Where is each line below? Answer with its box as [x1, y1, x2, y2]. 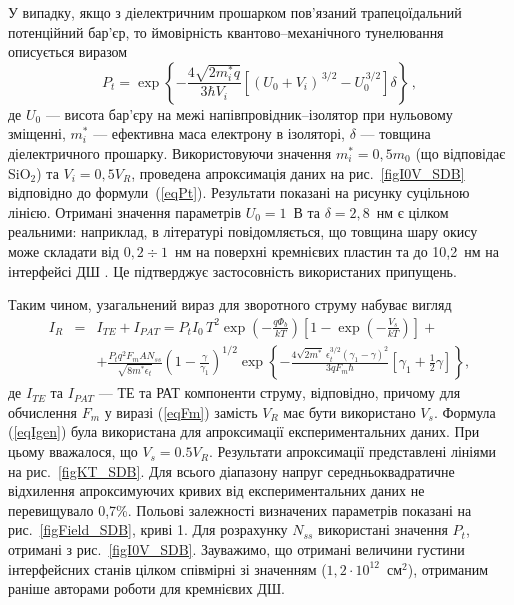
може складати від [8, 240, 119, 261]
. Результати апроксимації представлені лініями [208, 441, 496, 462]
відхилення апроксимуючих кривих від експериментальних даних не [8, 480, 425, 501]
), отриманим [407, 558, 489, 579]
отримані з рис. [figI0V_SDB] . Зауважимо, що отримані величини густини [8, 539, 465, 560]
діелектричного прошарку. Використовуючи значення [8, 142, 332, 163]
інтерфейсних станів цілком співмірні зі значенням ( [8, 558, 327, 579]
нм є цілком [376, 201, 449, 222]
